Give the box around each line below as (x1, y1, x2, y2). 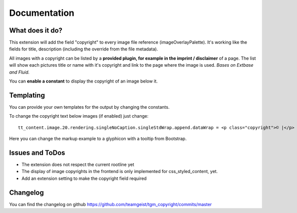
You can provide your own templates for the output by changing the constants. (9, 104, 170, 110)
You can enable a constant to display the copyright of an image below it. (9, 78, 158, 84)
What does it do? (9, 26, 63, 35)
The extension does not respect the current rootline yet (21, 162, 135, 168)
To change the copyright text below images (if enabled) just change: (9, 113, 148, 119)
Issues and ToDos (9, 148, 65, 157)
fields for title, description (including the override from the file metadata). (9, 46, 158, 52)
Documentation (9, 7, 75, 18)
